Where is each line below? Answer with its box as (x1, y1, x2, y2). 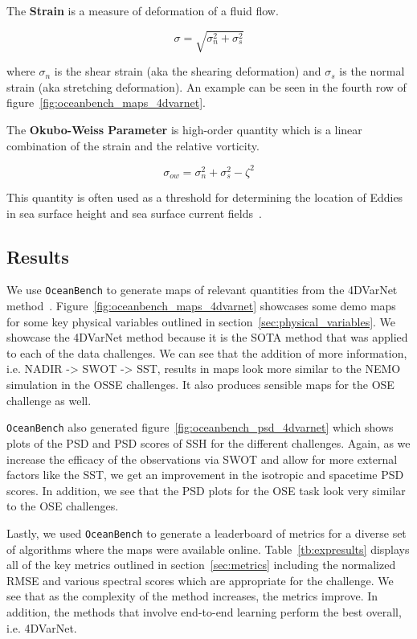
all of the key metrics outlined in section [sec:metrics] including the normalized (6, 556, 396, 573)
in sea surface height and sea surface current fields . (6, 204, 262, 221)
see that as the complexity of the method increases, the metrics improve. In (6, 588, 378, 604)
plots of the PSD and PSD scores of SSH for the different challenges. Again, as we (6, 434, 411, 451)
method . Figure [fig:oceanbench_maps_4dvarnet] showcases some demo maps (6, 297, 396, 314)
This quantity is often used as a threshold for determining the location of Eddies (6, 189, 403, 206)
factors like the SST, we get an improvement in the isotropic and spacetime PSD (6, 466, 404, 483)
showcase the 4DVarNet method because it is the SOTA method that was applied (6, 329, 408, 346)
